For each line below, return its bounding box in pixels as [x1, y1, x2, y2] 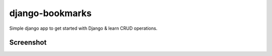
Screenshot [9, 38, 47, 47]
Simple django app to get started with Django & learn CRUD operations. [9, 25, 158, 31]
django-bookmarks [9, 8, 92, 19]
